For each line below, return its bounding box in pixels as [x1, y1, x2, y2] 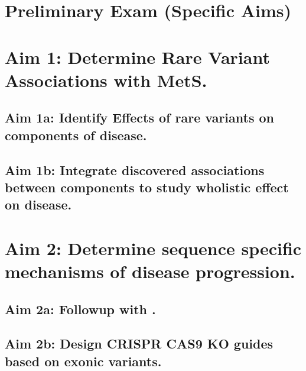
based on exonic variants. [5, 351, 162, 370]
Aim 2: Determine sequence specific [5, 235, 302, 260]
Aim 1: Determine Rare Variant [5, 44, 270, 69]
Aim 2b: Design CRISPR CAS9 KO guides [5, 334, 274, 353]
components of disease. [5, 125, 147, 144]
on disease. [5, 195, 72, 214]
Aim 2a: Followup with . [5, 299, 156, 318]
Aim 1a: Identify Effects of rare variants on [5, 108, 275, 127]
